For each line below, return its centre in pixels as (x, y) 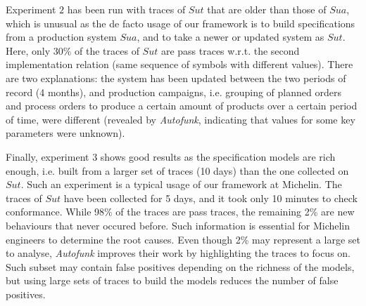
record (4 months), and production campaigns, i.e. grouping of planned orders (173, 92)
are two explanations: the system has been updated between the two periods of (176, 78)
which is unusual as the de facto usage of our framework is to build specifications (181, 23)
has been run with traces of (126, 9)
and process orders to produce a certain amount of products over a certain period (182, 106)
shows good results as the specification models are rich (218, 156)
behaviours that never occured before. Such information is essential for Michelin (178, 225)
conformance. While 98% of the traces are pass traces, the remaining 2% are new (180, 212)
